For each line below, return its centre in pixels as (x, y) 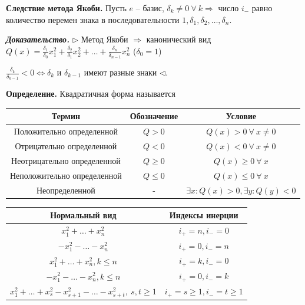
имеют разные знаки (120, 72)
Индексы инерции (204, 215)
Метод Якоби (105, 39)
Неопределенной (66, 190)
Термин (66, 116)
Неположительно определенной (66, 175)
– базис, (150, 8)
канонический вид (179, 39)
